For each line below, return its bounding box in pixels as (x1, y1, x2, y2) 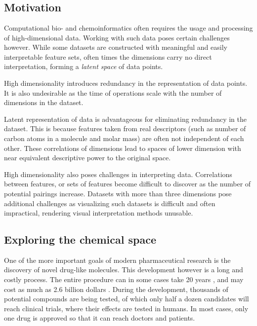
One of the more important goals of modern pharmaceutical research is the (4, 254, 231, 265)
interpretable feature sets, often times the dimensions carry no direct (4, 51, 212, 62)
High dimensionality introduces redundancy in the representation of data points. (4, 77, 248, 88)
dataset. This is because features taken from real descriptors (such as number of (4, 123, 246, 134)
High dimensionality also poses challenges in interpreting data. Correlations (4, 169, 232, 179)
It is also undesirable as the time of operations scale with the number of (4, 87, 222, 98)
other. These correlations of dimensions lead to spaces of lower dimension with (4, 143, 241, 153)
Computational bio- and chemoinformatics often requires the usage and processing (4, 23, 253, 33)
